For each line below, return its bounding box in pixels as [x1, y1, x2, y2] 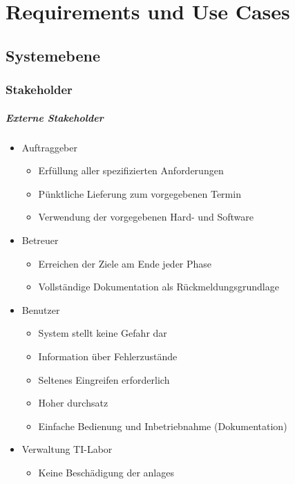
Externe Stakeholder [6, 110, 104, 124]
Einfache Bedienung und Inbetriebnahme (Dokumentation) [38, 418, 287, 433]
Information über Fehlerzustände [38, 348, 178, 363]
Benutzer [21, 302, 60, 317]
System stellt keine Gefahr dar [38, 326, 167, 340]
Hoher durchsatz [38, 395, 108, 410]
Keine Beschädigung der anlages [38, 465, 174, 479]
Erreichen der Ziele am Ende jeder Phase [38, 256, 212, 270]
